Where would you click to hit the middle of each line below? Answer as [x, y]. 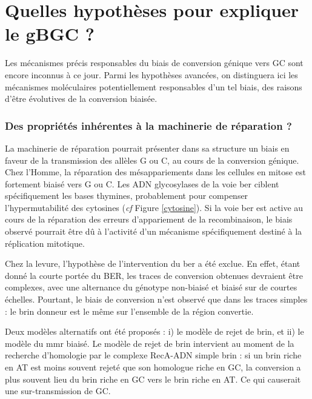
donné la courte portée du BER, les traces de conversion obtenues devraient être [154, 275]
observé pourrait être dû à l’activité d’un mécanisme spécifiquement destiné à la [154, 231]
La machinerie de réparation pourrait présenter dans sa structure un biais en [147, 148]
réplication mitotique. [45, 243]
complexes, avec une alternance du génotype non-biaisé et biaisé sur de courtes [151, 287]
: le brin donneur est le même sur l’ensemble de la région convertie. [129, 311]
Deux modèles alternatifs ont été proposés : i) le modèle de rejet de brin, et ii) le [154, 331]
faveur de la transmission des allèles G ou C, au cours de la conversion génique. [152, 160]
